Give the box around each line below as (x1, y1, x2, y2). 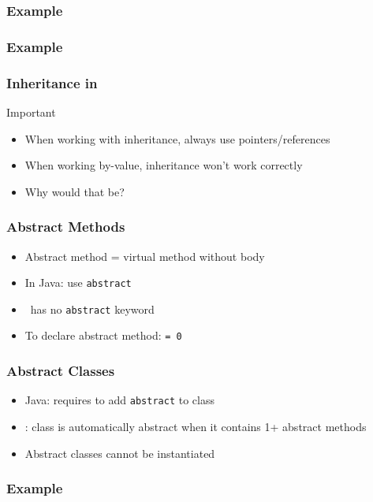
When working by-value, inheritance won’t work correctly (24, 157, 303, 173)
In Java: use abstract (24, 274, 132, 291)
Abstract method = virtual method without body (24, 247, 265, 264)
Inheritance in (6, 73, 98, 92)
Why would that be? (24, 183, 125, 199)
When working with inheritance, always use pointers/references (24, 130, 330, 147)
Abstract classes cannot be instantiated (24, 444, 215, 461)
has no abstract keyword (30, 300, 155, 317)
